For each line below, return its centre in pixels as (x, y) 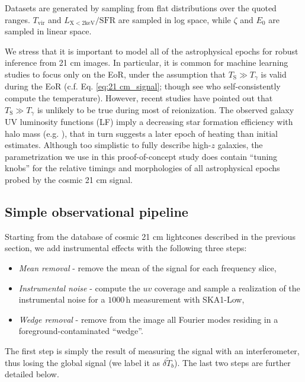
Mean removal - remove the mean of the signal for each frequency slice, (147, 268)
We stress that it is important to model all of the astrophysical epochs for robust (152, 51)
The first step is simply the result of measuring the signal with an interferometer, (152, 350)
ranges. (17, 19)
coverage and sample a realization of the (227, 288)
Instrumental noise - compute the (79, 288)
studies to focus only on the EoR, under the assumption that (115, 74)
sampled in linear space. (48, 31)
